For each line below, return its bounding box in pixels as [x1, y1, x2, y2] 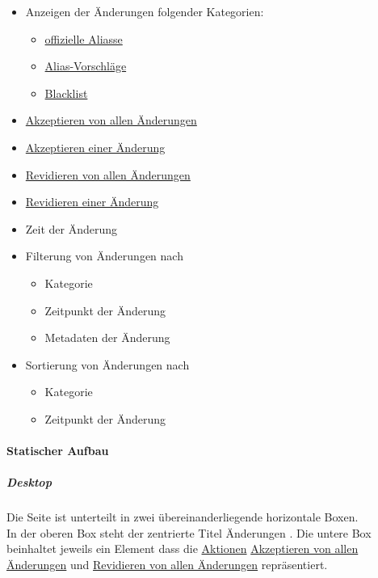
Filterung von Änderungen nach [25, 247, 183, 264]
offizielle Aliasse [44, 30, 123, 47]
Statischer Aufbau [6, 442, 109, 459]
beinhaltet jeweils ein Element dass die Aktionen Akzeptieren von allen [6, 540, 359, 557]
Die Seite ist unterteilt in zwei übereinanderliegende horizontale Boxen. [6, 508, 359, 525]
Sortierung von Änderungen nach [25, 356, 190, 373]
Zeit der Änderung [25, 220, 118, 237]
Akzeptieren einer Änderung [25, 138, 166, 155]
